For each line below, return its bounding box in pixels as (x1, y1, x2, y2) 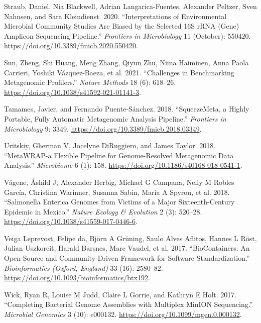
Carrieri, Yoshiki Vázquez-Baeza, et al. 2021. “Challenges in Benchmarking (4, 67, 234, 77)
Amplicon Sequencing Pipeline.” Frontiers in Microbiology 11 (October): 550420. (4, 30, 251, 41)
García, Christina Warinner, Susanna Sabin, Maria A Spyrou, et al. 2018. (4, 186, 230, 197)
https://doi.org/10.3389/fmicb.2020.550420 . (4, 40, 138, 51)
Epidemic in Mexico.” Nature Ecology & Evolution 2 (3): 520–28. (4, 206, 202, 217)
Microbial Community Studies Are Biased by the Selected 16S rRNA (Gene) (4, 21, 239, 31)
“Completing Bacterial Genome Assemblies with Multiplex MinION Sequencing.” (4, 299, 253, 309)
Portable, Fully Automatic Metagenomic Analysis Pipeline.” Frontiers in (4, 113, 226, 124)
